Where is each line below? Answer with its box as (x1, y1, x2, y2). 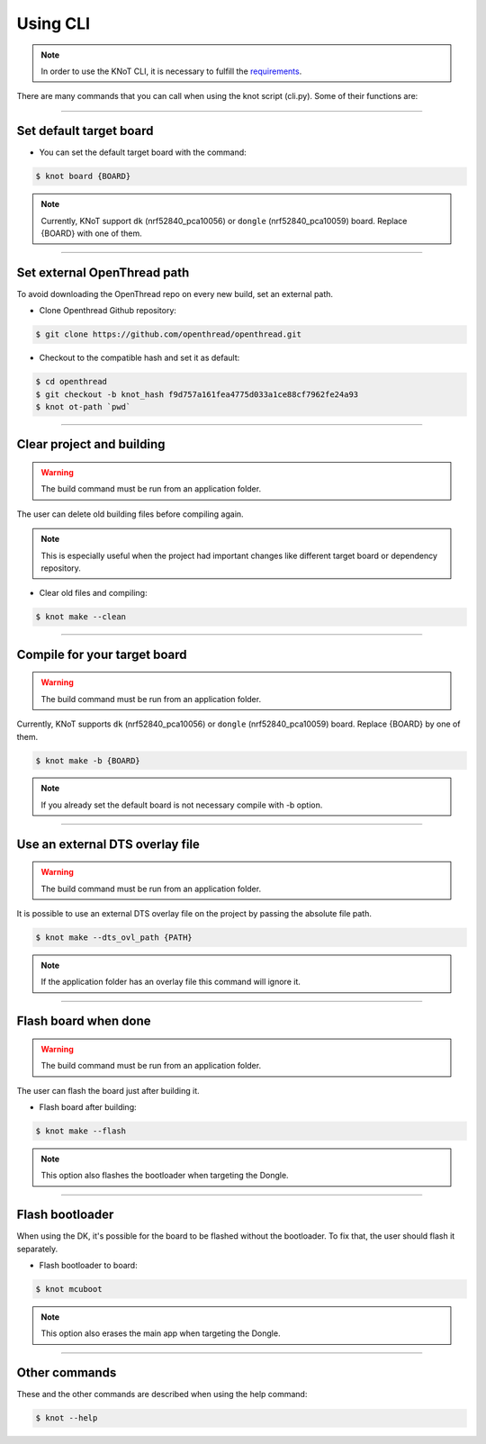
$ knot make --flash (35, 1125, 126, 1136)
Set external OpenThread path (16, 265, 190, 280)
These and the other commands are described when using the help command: (16, 1389, 308, 1400)
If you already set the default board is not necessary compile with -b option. (40, 799, 323, 810)
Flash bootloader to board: (39, 1260, 139, 1271)
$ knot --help (35, 1413, 98, 1423)
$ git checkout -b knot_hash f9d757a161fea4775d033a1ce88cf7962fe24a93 (35, 389, 359, 400)
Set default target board (16, 123, 154, 139)
